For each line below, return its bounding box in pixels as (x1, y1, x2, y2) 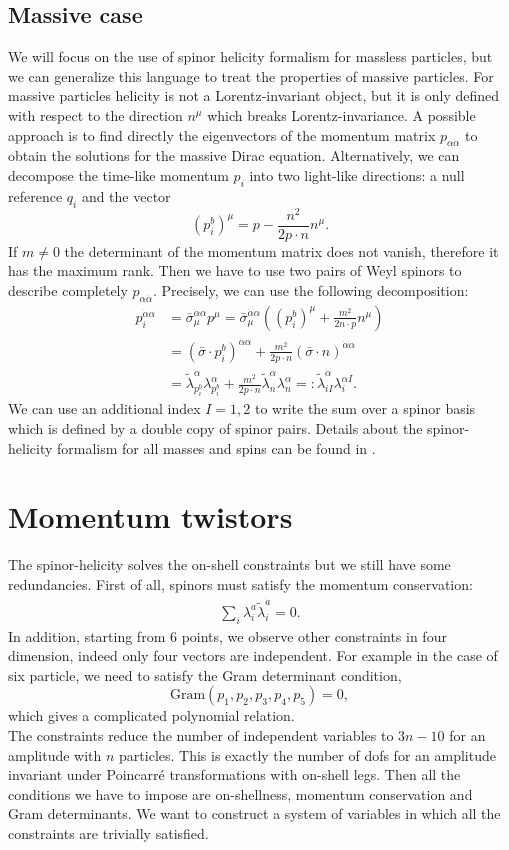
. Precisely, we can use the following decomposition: (152, 279, 469, 300)
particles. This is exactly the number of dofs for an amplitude (119, 744, 496, 765)
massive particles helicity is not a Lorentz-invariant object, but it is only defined (8, 85, 500, 106)
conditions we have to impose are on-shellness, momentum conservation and (8, 783, 473, 804)
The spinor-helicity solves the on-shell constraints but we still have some (8, 554, 451, 575)
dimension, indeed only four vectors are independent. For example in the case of (8, 645, 498, 666)
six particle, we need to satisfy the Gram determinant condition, (8, 664, 402, 685)
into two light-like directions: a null (249, 164, 465, 185)
